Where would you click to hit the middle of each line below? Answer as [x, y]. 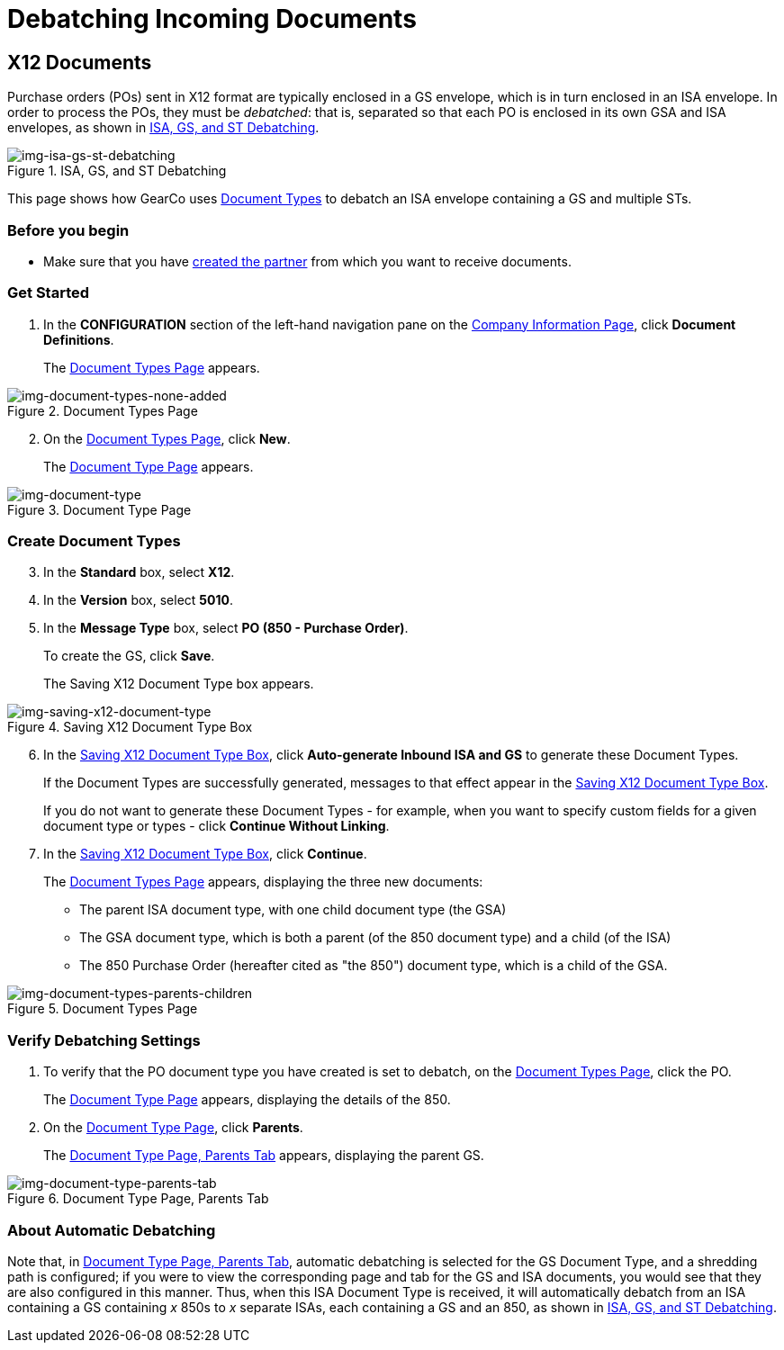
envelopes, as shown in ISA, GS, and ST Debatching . [163, 128]
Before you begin [68, 230]
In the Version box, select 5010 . [139, 600]
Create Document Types [94, 541]
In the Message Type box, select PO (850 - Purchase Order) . [226, 628]
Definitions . [79, 339]
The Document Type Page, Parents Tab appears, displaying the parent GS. [264, 1156]
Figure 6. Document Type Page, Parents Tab [138, 1199]
